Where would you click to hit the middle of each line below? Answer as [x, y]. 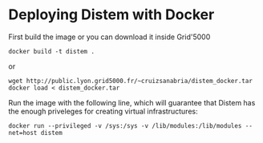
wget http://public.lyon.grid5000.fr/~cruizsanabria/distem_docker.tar [130, 81]
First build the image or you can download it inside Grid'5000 [109, 37]
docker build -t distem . [51, 51]
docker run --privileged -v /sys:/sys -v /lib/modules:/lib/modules [125, 125]
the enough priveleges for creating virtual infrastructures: [103, 111]
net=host [23, 133]
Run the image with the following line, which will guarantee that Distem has [132, 102]
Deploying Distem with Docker [111, 15]
